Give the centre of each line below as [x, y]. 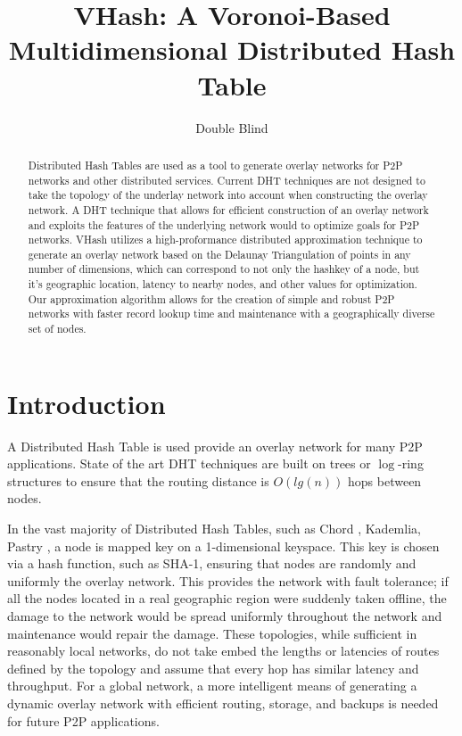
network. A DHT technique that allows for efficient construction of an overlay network [228, 209]
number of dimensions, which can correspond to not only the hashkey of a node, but [224, 269]
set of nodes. [57, 329]
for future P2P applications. [83, 720]
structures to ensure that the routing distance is [138, 480]
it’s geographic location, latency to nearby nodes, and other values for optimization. [223, 284]
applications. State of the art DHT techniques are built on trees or [189, 463]
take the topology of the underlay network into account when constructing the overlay [228, 195]
